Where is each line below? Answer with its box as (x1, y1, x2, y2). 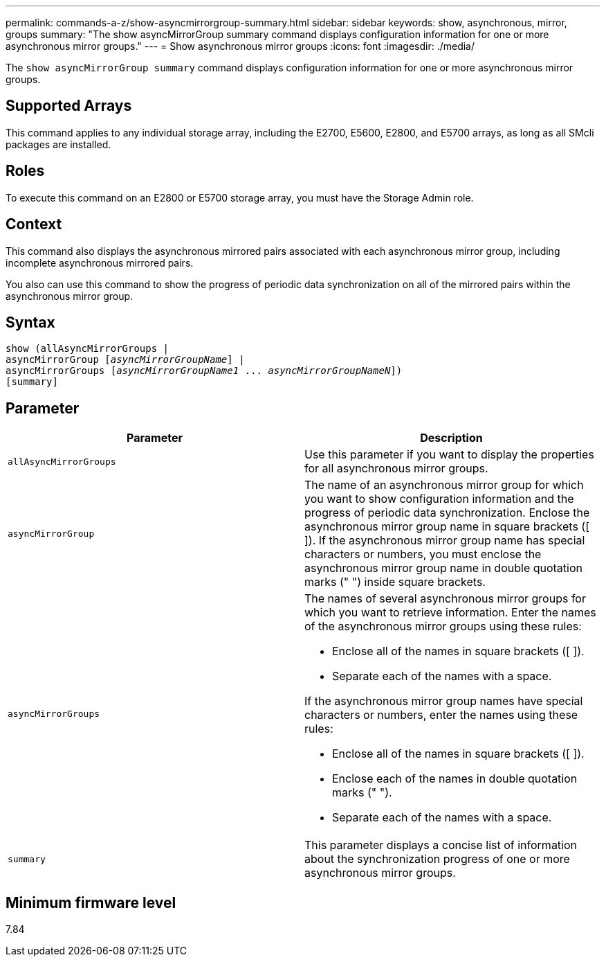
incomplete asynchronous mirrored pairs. (6, 256, 194, 269)
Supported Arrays (6, 97, 132, 115)
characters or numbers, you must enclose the (304, 547, 542, 562)
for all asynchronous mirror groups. (304, 461, 488, 476)
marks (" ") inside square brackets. (304, 575, 486, 589)
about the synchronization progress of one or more (304, 852, 570, 866)
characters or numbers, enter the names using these (304, 708, 578, 722)
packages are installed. (6, 138, 111, 150)
